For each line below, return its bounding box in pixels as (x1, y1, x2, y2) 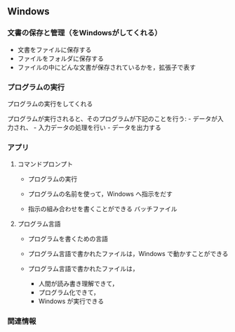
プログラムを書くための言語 (27, 235, 109, 243)
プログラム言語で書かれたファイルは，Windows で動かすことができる (27, 250, 229, 258)
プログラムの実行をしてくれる (7, 99, 93, 108)
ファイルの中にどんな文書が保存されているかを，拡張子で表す (17, 63, 196, 71)
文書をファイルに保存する (17, 45, 92, 53)
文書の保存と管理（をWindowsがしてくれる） (7, 28, 162, 38)
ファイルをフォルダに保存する (17, 54, 104, 63)
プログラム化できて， (38, 288, 100, 297)
